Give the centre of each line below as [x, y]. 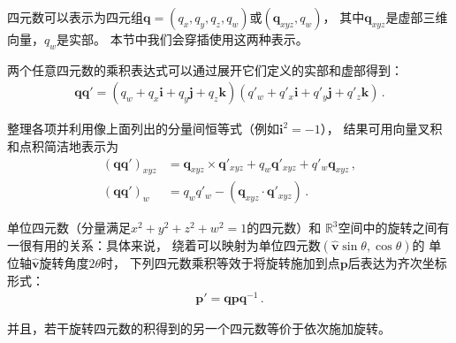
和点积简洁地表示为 [63, 146]
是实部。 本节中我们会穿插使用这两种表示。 [182, 39]
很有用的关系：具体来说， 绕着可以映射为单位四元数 [170, 245]
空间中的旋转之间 [388, 228]
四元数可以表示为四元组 [75, 17]
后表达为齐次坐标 [397, 263]
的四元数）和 [284, 228]
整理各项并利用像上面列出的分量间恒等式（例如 [143, 129]
